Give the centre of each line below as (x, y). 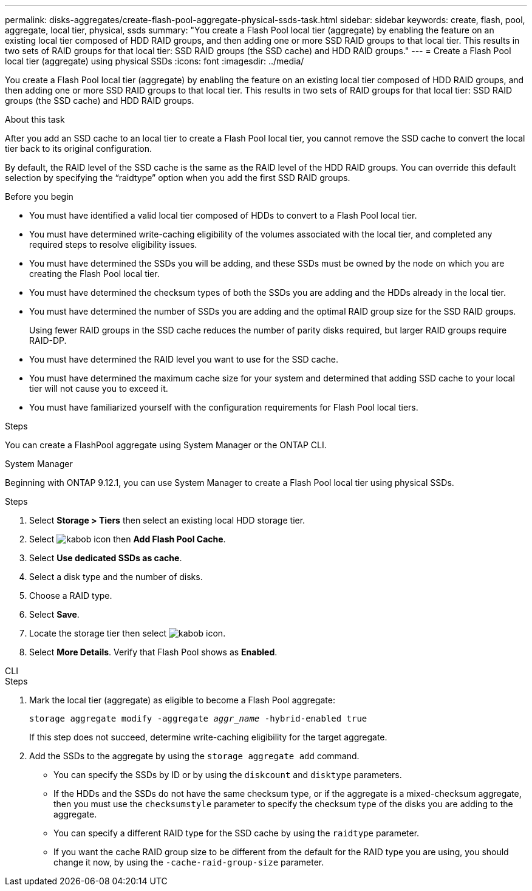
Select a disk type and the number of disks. (116, 577)
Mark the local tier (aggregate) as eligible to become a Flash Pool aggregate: (182, 700)
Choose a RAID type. (71, 596)
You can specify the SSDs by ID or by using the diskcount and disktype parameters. (228, 775)
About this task (35, 119)
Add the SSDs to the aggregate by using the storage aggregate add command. (194, 756)
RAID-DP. (48, 340)
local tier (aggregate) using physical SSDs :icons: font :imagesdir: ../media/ (155, 61)
